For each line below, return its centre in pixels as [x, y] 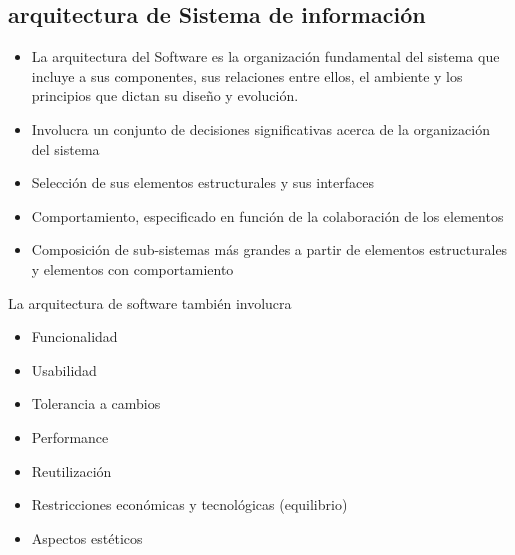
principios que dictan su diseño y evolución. [165, 95]
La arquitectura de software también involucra [150, 302]
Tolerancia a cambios [96, 403]
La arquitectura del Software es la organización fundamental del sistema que [265, 56]
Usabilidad [64, 369]
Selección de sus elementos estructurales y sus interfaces [202, 182]
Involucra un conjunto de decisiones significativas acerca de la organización [260, 128]
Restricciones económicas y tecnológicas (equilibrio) [189, 504]
